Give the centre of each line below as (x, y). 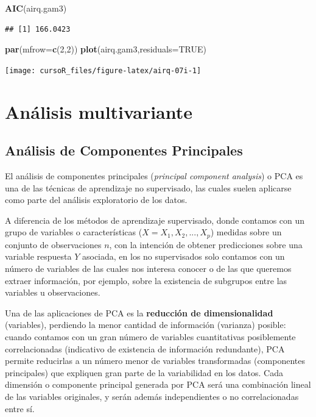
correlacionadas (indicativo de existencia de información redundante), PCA (145, 348)
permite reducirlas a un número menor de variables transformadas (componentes (155, 361)
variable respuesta (38, 256)
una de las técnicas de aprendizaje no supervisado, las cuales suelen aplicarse (148, 187)
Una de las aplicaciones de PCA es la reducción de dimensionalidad (139, 312)
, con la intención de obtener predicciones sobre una (206, 244)
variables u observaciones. (53, 292)
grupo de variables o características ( (74, 232)
